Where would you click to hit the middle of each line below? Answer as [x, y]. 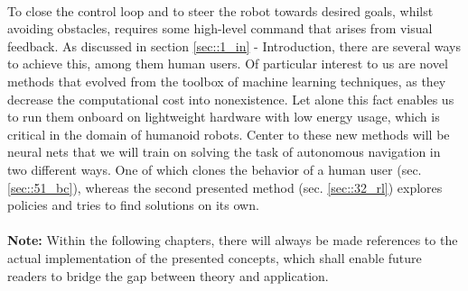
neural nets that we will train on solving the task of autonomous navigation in [224, 152]
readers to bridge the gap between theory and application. [168, 275]
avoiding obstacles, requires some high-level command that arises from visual [220, 28]
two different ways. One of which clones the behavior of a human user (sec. [215, 169]
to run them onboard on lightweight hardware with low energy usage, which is [224, 117]
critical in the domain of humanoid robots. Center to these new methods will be [229, 134]
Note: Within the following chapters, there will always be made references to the [233, 240]
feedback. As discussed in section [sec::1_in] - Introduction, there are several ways [234, 45]
